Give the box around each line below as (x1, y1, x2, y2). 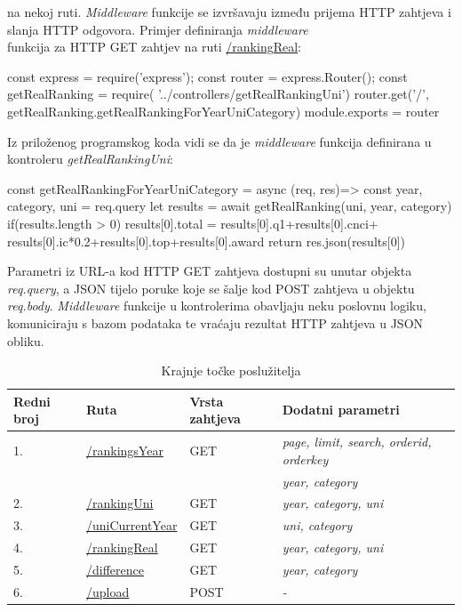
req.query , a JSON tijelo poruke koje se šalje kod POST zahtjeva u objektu (7, 278, 415, 297)
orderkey (282, 449, 329, 468)
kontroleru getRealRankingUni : (7, 149, 173, 168)
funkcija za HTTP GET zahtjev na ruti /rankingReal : (7, 37, 301, 56)
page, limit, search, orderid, (282, 432, 432, 451)
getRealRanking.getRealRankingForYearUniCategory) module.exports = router (7, 101, 440, 120)
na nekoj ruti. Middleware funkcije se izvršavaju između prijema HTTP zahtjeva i (7, 3, 451, 20)
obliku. (7, 331, 44, 350)
